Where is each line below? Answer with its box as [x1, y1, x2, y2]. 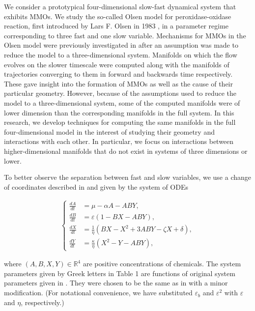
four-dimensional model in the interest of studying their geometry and [4, 126, 215, 137]
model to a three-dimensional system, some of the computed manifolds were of [4, 97, 240, 108]
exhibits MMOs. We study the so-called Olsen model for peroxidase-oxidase [4, 11, 231, 21]
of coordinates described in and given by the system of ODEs [4, 181, 188, 192]
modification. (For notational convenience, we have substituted [4, 287, 193, 298]
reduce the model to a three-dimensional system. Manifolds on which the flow [4, 49, 237, 59]
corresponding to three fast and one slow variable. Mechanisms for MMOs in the [4, 30, 246, 40]
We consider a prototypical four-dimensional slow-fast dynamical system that [4, 1, 236, 11]
